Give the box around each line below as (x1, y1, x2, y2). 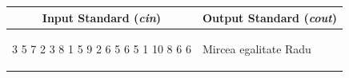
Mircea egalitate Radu (202, 41, 311, 57)
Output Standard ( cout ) (202, 9, 337, 25)
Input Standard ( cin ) (42, 9, 162, 25)
